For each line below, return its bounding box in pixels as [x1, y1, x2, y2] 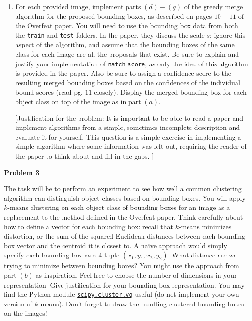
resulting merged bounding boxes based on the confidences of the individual [15, 77, 240, 87]
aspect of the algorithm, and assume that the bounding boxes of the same [15, 39, 235, 49]
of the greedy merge [184, 1, 243, 11]
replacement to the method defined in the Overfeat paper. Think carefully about [4, 212, 243, 222]
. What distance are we [168, 250, 237, 260]
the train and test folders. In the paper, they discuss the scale [15, 30, 205, 40]
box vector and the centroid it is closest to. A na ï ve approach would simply [4, 240, 227, 250]
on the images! [4, 308, 47, 318]
